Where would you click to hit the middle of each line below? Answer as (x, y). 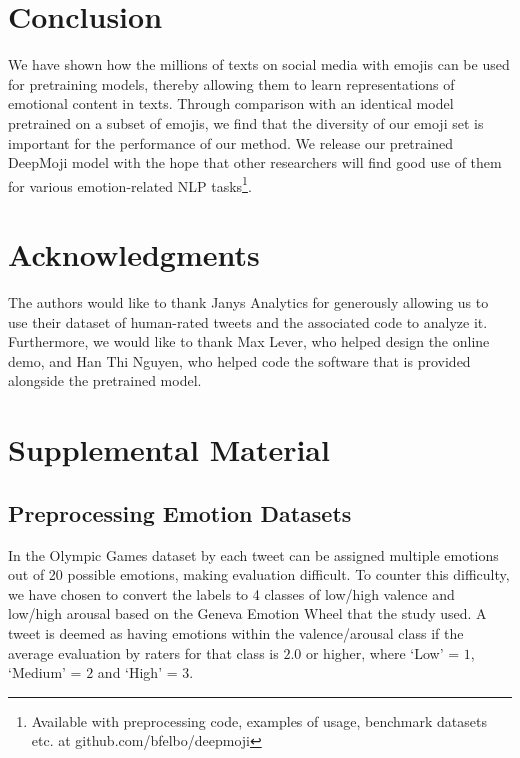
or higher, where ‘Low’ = (382, 652)
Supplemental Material (169, 449)
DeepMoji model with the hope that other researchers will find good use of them (255, 162)
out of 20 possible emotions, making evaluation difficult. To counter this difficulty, (259, 574)
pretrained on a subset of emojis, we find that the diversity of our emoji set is (246, 122)
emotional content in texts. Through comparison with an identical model (231, 103)
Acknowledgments (134, 254)
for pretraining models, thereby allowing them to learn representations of (231, 83)
